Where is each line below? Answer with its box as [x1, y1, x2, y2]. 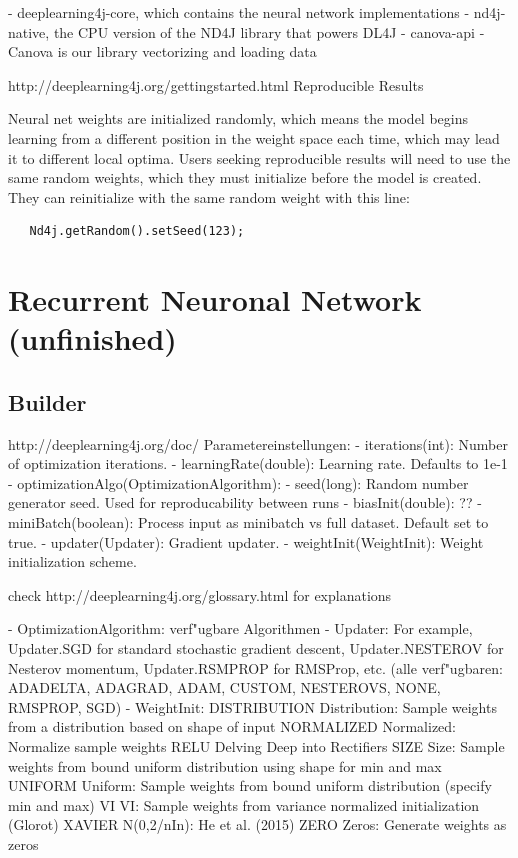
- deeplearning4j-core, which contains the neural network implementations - [8, 2, 470, 22]
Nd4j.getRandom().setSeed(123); [29, 224, 245, 239]
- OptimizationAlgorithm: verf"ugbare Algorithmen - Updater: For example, [8, 618, 473, 639]
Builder [8, 386, 87, 417]
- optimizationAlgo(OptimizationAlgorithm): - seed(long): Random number [8, 472, 469, 493]
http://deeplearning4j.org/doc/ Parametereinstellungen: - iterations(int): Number [8, 433, 508, 454]
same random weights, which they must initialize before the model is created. [8, 167, 482, 188]
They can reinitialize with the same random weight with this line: [8, 186, 410, 207]
